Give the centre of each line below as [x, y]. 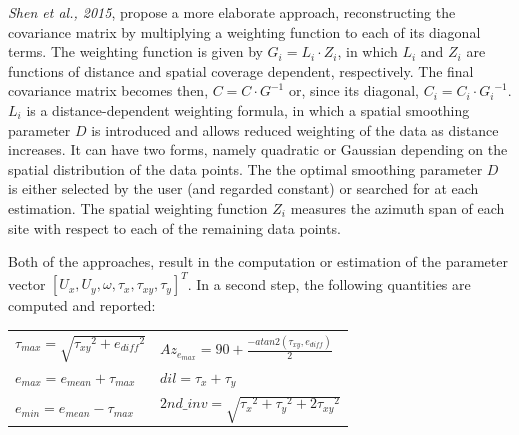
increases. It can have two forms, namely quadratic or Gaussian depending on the [258, 149]
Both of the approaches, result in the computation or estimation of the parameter [258, 261]
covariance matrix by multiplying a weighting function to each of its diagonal [244, 31]
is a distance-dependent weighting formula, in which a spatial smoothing [248, 109]
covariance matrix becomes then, [108, 90]
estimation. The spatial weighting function [138, 207]
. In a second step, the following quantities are [329, 283]
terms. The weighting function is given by [135, 51]
